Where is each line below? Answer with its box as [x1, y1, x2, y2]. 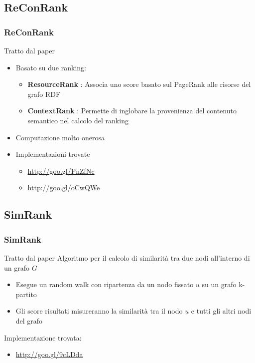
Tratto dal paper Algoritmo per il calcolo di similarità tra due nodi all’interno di [4, 252, 250, 263]
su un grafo [202, 279, 237, 290]
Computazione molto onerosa [15, 132, 105, 142]
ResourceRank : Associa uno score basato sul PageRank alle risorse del [27, 79, 251, 89]
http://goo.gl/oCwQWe [27, 182, 100, 193]
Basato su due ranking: [15, 62, 86, 72]
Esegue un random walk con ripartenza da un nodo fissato [15, 279, 194, 290]
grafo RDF [27, 88, 61, 99]
